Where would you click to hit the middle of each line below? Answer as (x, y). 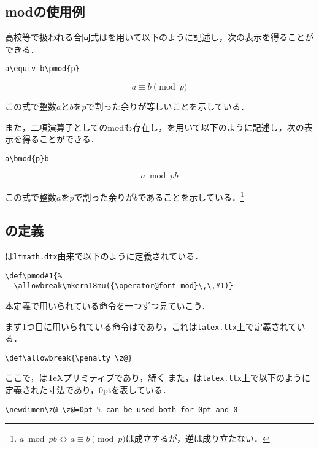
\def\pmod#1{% (34, 276)
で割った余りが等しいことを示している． (168, 106)
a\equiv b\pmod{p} (42, 69)
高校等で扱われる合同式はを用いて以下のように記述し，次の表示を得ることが (159, 37)
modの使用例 (45, 11)
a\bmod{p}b (27, 159)
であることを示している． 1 (191, 196)
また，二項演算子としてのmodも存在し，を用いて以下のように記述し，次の (155, 127)
